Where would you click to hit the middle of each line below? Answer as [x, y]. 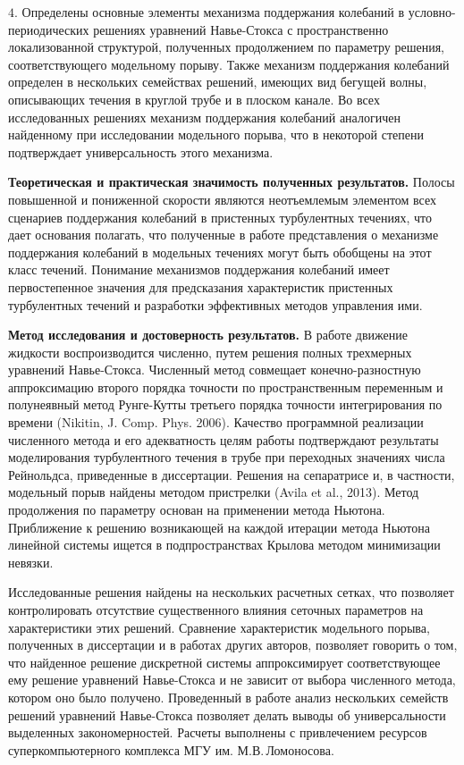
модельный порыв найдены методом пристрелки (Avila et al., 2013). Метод [214, 492]
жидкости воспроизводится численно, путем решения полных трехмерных [210, 352]
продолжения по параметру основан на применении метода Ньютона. [197, 510]
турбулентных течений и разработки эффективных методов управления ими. [215, 304]
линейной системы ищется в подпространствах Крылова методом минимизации [224, 545]
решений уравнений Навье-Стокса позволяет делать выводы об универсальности [227, 715]
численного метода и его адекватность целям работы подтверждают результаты [224, 439]
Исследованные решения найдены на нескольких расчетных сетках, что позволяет [231, 592]
